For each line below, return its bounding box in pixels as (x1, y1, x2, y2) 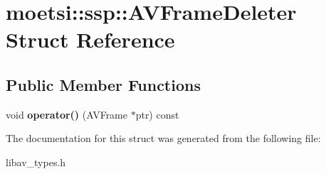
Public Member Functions (6, 73, 201, 95)
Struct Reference (6, 25, 175, 54)
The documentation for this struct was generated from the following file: (6, 131, 321, 146)
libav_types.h (6, 154, 66, 169)
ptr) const (135, 107, 179, 121)
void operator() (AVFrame (6, 107, 127, 121)
